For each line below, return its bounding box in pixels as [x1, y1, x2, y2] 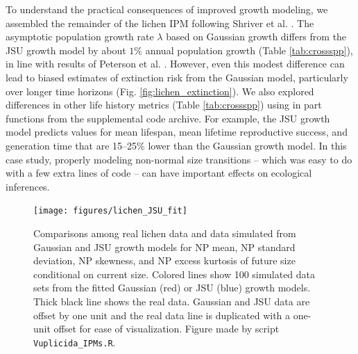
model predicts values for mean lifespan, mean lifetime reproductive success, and [6, 124, 348, 139]
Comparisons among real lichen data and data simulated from [33, 225, 296, 240]
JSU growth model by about [6, 42, 126, 57]
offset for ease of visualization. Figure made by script [53, 321, 280, 336]
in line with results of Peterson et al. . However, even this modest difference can [6, 56, 345, 71]
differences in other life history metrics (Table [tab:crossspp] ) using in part [6, 97, 322, 112]
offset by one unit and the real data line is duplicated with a [33, 307, 291, 322]
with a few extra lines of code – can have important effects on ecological [6, 166, 312, 180]
